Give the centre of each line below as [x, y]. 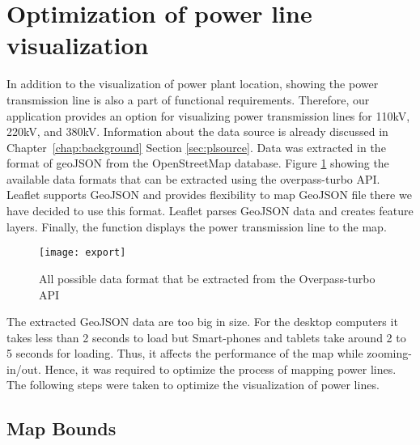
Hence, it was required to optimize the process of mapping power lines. [221, 369]
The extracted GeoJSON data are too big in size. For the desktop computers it [202, 322]
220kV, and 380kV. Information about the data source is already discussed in [197, 131]
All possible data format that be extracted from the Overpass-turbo [207, 278]
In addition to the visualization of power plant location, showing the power [193, 84]
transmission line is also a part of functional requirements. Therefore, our [188, 99]
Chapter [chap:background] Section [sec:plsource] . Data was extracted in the [196, 147]
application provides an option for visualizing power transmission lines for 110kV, [208, 115]
